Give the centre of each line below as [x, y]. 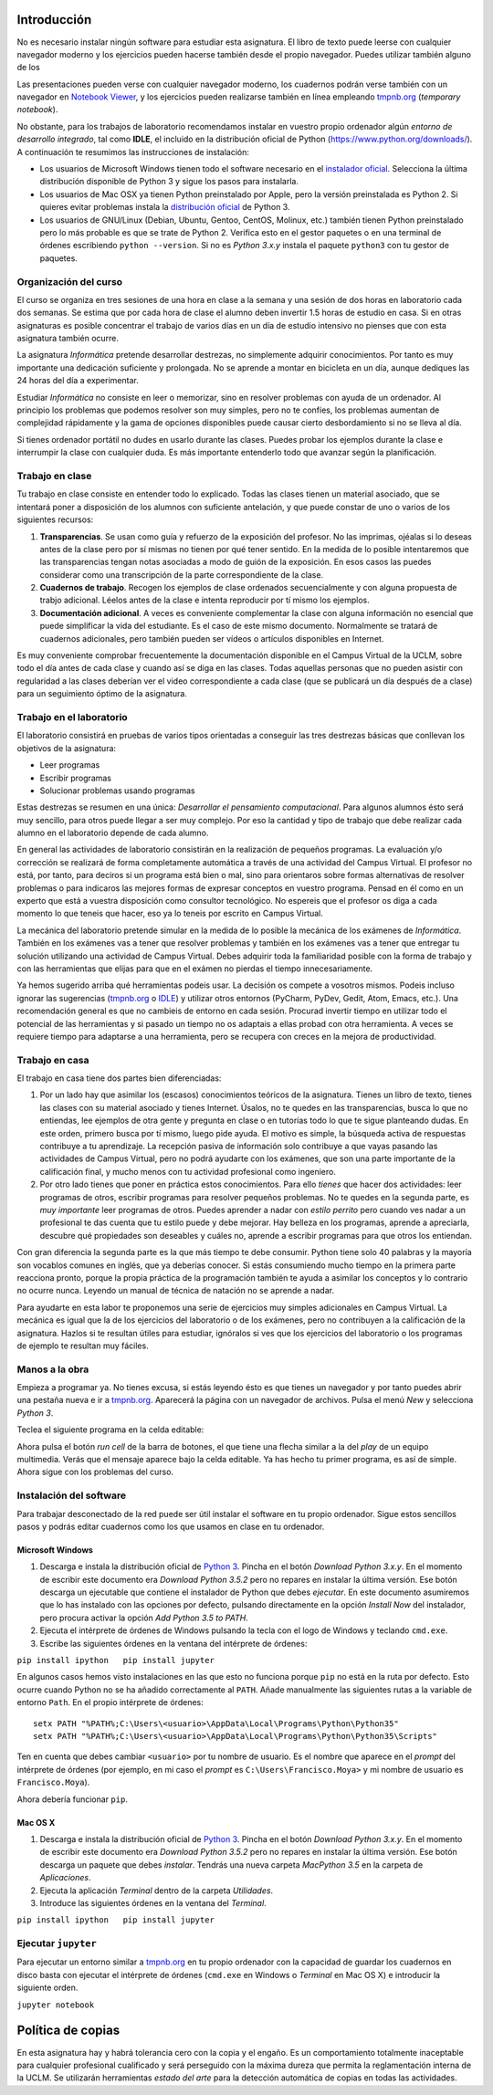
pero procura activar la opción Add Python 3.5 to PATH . [144, 1618]
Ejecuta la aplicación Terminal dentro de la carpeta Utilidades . [157, 1891]
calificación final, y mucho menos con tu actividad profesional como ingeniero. [188, 1171]
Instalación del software [72, 1495]
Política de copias [68, 2031]
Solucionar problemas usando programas [117, 791]
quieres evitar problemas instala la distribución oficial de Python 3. [165, 207]
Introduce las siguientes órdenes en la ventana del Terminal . [153, 1902]
